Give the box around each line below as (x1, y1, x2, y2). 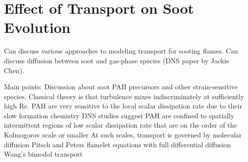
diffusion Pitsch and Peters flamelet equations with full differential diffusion (4, 139, 231, 149)
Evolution (4, 17, 71, 37)
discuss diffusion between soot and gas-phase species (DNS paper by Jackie (4, 55, 229, 65)
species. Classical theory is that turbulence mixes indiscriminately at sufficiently (4, 91, 244, 101)
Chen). (4, 65, 25, 75)
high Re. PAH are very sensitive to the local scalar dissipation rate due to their (4, 101, 242, 111)
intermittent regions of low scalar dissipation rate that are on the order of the (4, 120, 237, 130)
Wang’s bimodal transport (4, 149, 83, 159)
